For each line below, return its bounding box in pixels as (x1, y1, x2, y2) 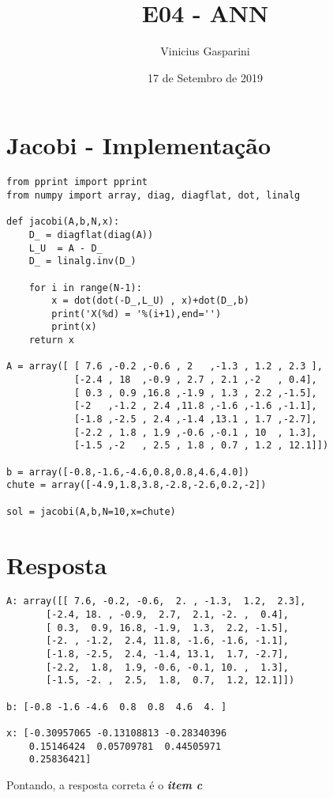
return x (28, 335, 74, 346)
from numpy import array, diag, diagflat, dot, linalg (6, 189, 301, 201)
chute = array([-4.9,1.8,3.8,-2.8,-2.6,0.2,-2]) (6, 479, 267, 491)
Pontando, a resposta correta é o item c (6, 776, 203, 792)
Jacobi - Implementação (6, 129, 271, 161)
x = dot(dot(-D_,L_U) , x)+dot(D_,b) (51, 295, 249, 307)
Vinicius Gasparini (160, 43, 250, 59)
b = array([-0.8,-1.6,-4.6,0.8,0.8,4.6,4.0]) (6, 466, 249, 478)
